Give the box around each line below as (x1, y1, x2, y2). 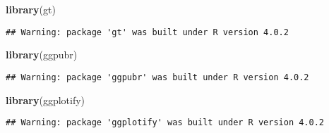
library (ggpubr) (6, 47, 78, 62)
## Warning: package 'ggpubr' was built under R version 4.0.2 (6, 72, 309, 82)
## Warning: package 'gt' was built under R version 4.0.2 (6, 27, 289, 37)
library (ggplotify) (6, 92, 85, 107)
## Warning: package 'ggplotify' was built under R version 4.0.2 (6, 118, 325, 128)
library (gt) (6, 2, 56, 16)
